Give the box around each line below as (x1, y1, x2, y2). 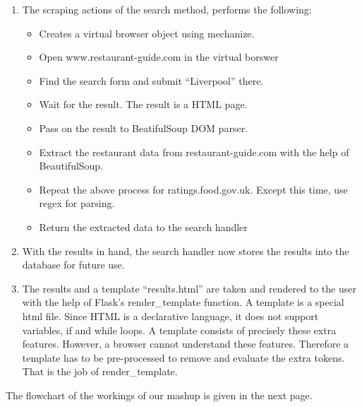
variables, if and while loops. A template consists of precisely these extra (22, 322, 337, 337)
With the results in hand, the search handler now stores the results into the (22, 243, 349, 258)
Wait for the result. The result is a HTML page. (39, 97, 248, 112)
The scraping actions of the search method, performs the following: (22, 2, 312, 16)
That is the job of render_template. (22, 364, 178, 379)
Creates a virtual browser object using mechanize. (39, 25, 255, 40)
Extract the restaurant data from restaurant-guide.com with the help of (39, 144, 349, 159)
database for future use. (22, 257, 125, 272)
